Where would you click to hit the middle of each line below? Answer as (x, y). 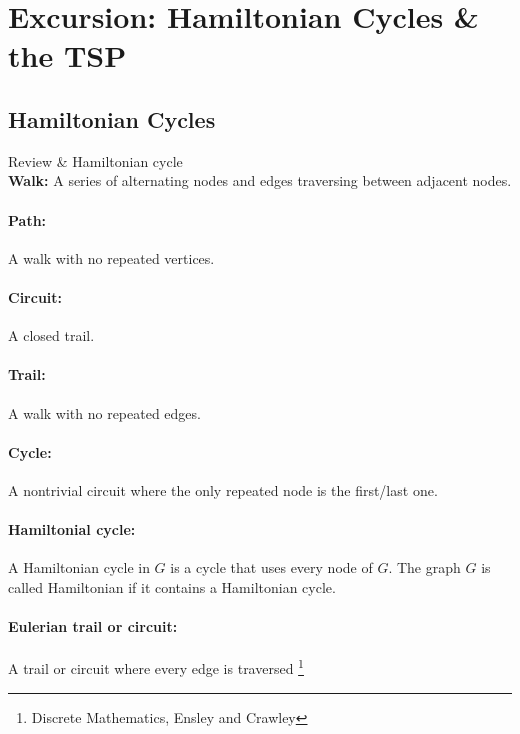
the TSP (67, 55)
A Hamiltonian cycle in (79, 567)
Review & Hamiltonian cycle (95, 160)
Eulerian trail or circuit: (93, 626)
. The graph (424, 567)
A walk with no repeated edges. (104, 412)
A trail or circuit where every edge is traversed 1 (156, 666)
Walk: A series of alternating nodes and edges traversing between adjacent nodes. (260, 180)
